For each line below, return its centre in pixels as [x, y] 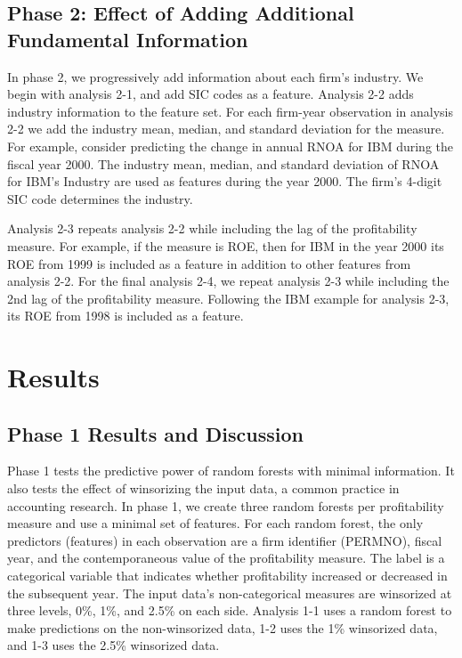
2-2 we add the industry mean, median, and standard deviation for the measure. [226, 129]
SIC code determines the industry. [100, 198]
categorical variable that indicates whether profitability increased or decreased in [227, 576]
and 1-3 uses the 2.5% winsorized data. [113, 645]
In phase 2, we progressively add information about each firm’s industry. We [215, 76]
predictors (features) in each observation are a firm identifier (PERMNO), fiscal [225, 540]
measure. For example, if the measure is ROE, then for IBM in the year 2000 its [226, 245]
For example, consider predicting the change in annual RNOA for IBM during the [231, 146]
